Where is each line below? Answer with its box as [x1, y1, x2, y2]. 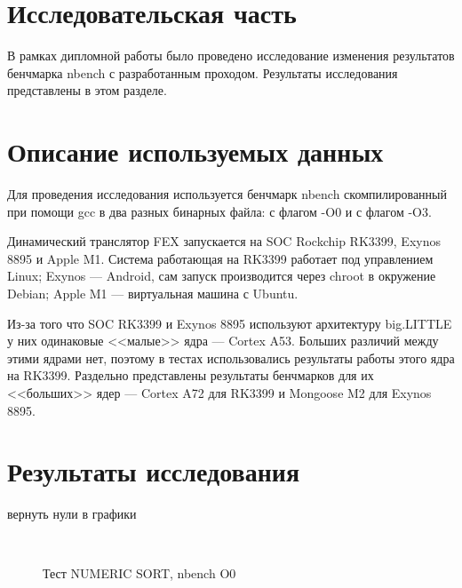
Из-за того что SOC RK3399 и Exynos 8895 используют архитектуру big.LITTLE [7, 314, 452, 332]
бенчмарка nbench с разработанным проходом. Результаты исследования [7, 63, 398, 82]
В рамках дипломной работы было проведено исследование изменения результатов [7, 46, 455, 65]
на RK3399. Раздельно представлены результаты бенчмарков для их [7, 366, 374, 385]
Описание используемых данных [7, 133, 384, 170]
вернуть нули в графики [7, 505, 137, 523]
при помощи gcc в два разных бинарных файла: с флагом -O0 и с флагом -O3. [7, 202, 432, 220]
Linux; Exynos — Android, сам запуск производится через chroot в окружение [7, 266, 436, 285]
